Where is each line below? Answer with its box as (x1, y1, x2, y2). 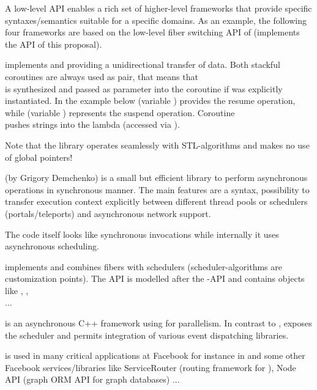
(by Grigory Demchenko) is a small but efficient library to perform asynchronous (5, 171, 308, 184)
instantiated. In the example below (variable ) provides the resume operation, (5, 94, 296, 107)
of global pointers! (5, 150, 73, 163)
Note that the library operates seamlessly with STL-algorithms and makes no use (5, 138, 310, 151)
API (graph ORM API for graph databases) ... (5, 373, 180, 386)
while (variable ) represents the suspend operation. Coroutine (5, 106, 235, 119)
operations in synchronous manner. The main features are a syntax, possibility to (5, 183, 310, 196)
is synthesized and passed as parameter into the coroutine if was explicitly (5, 82, 283, 95)
